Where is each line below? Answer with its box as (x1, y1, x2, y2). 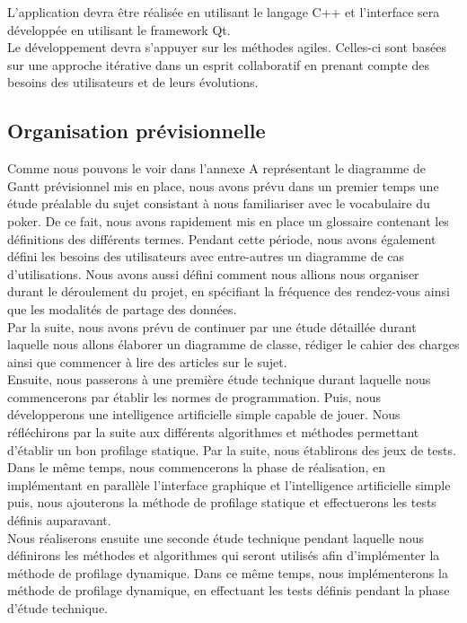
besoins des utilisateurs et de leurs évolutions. (7, 73, 259, 92)
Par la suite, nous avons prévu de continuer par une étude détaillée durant (7, 317, 417, 336)
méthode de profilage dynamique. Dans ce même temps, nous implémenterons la (7, 563, 448, 582)
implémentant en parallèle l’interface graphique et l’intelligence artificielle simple (7, 475, 451, 494)
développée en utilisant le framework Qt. (7, 20, 231, 39)
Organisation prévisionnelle (7, 117, 266, 145)
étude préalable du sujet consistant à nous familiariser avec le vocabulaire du (7, 194, 430, 213)
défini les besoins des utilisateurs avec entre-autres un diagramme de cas (7, 247, 405, 266)
